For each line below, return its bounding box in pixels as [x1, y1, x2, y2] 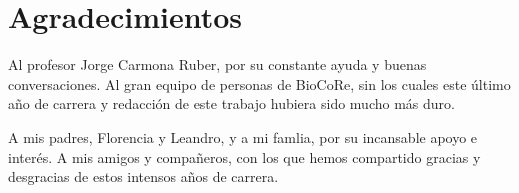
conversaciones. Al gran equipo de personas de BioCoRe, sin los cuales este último [8, 73, 511, 94]
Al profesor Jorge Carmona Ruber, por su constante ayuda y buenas [8, 54, 427, 75]
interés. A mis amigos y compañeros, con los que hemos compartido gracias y [8, 146, 481, 167]
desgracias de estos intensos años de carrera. [8, 166, 279, 187]
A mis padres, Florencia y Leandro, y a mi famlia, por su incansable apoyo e [8, 126, 478, 147]
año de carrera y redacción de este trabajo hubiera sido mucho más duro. [8, 93, 455, 114]
